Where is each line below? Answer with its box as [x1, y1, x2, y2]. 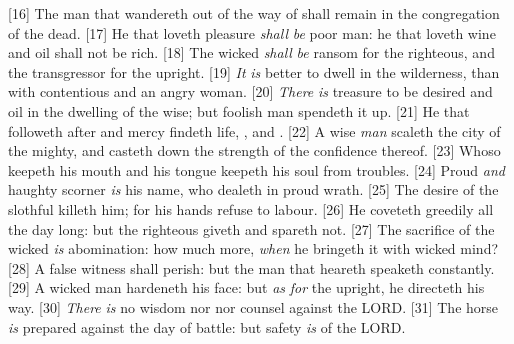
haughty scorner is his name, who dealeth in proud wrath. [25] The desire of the [8, 179, 499, 200]
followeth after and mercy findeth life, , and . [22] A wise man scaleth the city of [8, 120, 501, 141]
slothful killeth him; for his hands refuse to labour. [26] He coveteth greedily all [8, 198, 494, 219]
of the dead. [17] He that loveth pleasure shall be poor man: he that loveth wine [8, 22, 496, 43]
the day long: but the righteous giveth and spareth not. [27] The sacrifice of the [8, 218, 495, 239]
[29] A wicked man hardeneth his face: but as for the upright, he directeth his [8, 277, 485, 298]
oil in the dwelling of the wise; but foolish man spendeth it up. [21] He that [8, 100, 470, 121]
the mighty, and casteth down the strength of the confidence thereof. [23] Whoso [8, 140, 501, 161]
